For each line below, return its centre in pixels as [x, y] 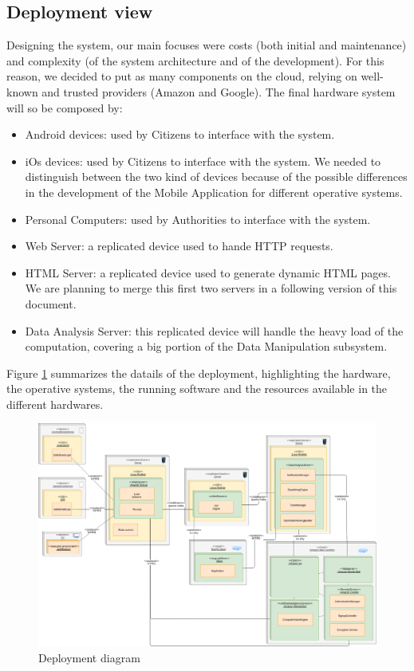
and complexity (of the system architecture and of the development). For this [195, 60]
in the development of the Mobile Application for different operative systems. [214, 192]
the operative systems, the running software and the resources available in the [197, 388]
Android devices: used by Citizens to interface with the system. [180, 134]
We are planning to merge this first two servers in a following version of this [211, 288]
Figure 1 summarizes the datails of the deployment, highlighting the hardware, [199, 373]
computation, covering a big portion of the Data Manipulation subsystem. [206, 346]
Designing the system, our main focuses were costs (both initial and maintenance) [207, 45]
